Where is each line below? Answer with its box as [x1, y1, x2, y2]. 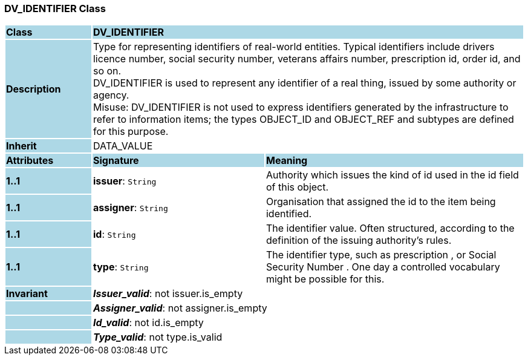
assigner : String [93, 201, 168, 214]
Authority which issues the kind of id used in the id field [266, 169, 519, 182]
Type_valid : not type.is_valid [93, 331, 223, 344]
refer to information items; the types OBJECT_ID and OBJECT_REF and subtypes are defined [93, 113, 514, 126]
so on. [93, 65, 122, 77]
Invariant [6, 287, 48, 300]
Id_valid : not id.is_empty [93, 316, 204, 329]
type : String [93, 261, 149, 273]
